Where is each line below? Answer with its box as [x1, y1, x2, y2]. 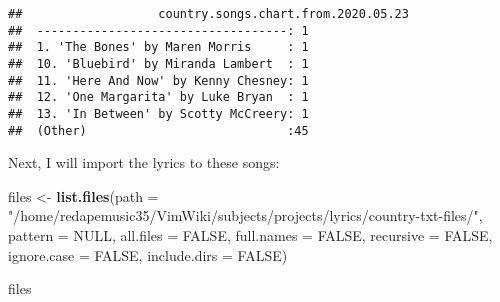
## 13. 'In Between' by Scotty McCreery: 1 [8, 106, 309, 121]
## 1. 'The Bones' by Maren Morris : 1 [8, 40, 309, 55]
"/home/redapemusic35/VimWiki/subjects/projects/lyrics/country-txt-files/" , [8, 205, 483, 226]
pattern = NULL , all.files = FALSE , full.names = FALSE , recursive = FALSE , [8, 225, 493, 246]
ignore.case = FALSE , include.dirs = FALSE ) [8, 244, 288, 265]
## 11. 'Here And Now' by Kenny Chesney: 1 [8, 73, 309, 88]
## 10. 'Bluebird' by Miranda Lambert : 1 [8, 56, 309, 71]
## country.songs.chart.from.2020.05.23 [8, 7, 409, 21]
